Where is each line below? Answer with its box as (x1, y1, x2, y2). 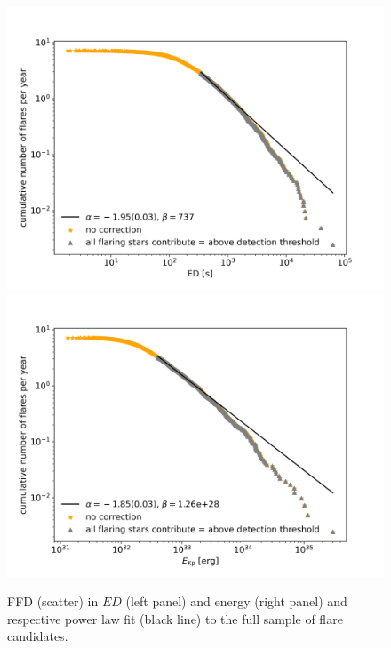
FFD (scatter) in (7, 592, 99, 611)
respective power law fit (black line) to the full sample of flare (7, 609, 343, 628)
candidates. (7, 627, 68, 645)
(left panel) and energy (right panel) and (125, 592, 347, 611)
